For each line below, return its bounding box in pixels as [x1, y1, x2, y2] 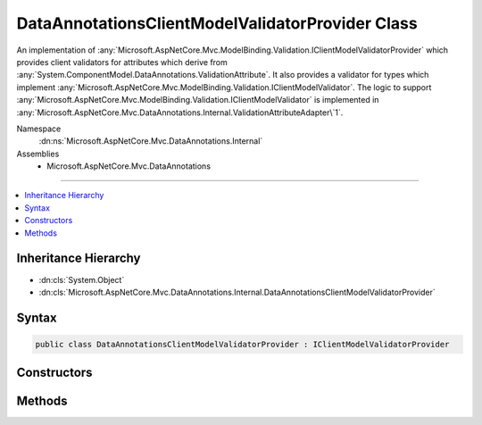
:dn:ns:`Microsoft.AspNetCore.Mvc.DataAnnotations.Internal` [38, 136, 263, 146]
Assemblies [16, 148, 60, 159]
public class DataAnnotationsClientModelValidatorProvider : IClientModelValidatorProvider [35, 339, 450, 349]
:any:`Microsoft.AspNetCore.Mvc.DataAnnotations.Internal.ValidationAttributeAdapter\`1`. [16, 107, 344, 118]
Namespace [16, 123, 62, 134]
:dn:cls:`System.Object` [38, 274, 125, 285]
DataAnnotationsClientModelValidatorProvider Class [16, 13, 419, 33]
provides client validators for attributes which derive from [16, 56, 228, 67]
